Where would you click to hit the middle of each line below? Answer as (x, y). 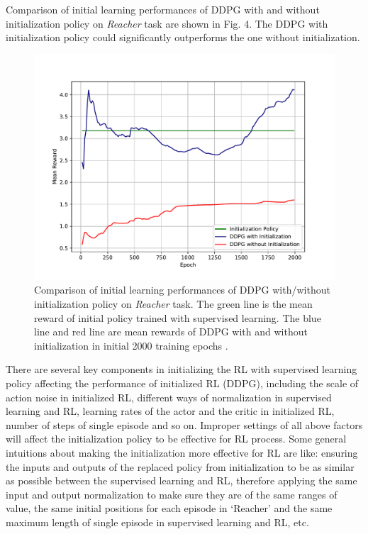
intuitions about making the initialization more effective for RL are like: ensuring (182, 452)
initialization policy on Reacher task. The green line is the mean (173, 303)
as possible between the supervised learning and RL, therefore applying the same (182, 480)
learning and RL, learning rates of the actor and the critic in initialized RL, (170, 411)
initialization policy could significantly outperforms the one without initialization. (183, 37)
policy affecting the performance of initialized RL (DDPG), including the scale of (182, 383)
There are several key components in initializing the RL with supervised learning (182, 369)
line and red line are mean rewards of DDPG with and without (171, 332)
